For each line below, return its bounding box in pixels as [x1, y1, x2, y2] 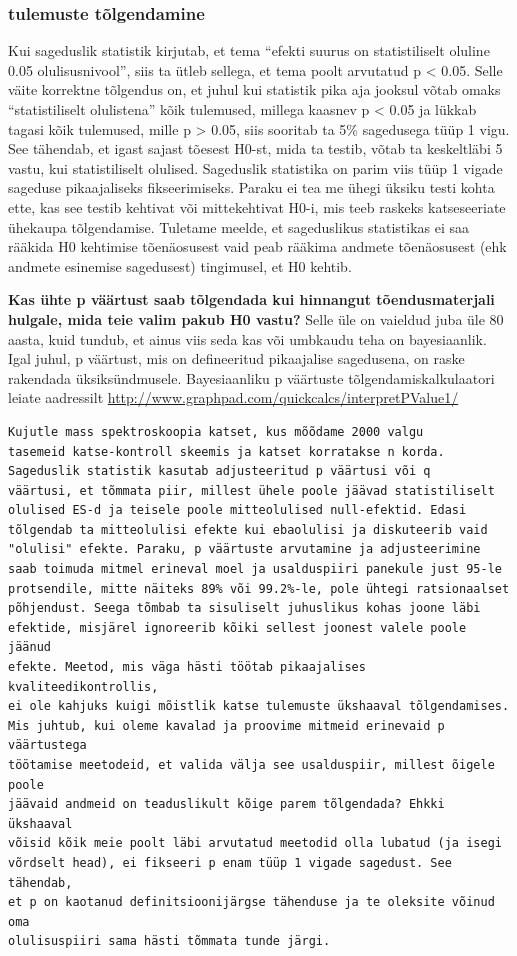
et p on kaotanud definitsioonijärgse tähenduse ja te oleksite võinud [8, 895, 495, 910]
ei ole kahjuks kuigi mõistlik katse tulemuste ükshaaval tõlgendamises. [8, 699, 510, 714]
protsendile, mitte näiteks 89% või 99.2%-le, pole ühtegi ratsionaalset [8, 581, 510, 596]
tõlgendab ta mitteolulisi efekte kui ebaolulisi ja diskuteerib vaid [8, 522, 488, 537]
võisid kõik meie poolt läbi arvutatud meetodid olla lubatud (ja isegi [8, 836, 502, 851]
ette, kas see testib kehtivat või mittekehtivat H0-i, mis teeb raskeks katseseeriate [8, 196, 506, 217]
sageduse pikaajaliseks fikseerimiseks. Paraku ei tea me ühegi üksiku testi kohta [8, 177, 495, 198]
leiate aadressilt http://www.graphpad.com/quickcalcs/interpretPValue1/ [8, 387, 459, 408]
